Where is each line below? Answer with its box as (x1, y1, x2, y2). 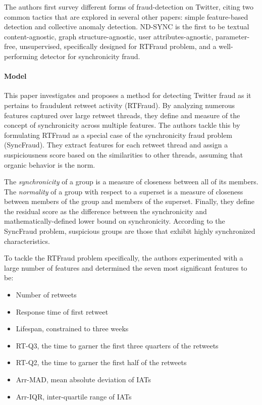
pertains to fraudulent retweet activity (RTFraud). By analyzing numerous (4, 99, 235, 110)
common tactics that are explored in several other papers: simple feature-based (4, 11, 248, 22)
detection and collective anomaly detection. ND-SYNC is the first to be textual (4, 21, 249, 32)
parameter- (216, 31, 250, 41)
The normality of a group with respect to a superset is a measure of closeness (4, 186, 243, 196)
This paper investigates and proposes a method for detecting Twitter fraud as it (4, 90, 251, 100)
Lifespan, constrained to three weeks (16, 323, 129, 334)
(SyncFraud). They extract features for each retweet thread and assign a (4, 139, 228, 150)
